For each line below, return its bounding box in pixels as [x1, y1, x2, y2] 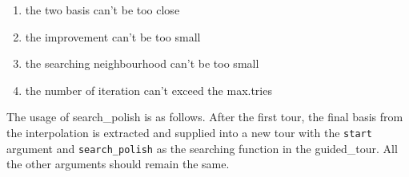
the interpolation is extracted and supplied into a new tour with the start [6, 124, 372, 140]
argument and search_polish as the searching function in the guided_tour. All [6, 140, 398, 156]
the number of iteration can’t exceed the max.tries [25, 81, 272, 98]
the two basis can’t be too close [25, 2, 180, 18]
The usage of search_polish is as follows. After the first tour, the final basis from [6, 108, 403, 125]
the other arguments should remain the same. [6, 155, 230, 172]
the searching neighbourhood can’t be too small [25, 55, 259, 72]
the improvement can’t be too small [25, 28, 201, 45]
